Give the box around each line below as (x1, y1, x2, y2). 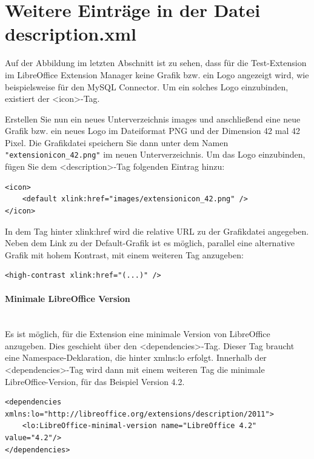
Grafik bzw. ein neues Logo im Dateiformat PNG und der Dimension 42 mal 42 (5, 124, 300, 137)
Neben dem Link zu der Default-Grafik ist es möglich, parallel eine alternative (5, 236, 295, 249)
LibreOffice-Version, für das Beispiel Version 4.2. (5, 375, 185, 387)
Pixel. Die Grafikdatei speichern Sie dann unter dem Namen (5, 136, 229, 149)
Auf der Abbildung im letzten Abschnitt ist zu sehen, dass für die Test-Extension (5, 56, 307, 69)
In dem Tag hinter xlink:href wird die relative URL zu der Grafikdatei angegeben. (5, 224, 309, 237)
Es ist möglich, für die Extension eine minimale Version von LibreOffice (5, 327, 270, 340)
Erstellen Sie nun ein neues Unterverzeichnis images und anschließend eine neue (5, 112, 301, 125)
